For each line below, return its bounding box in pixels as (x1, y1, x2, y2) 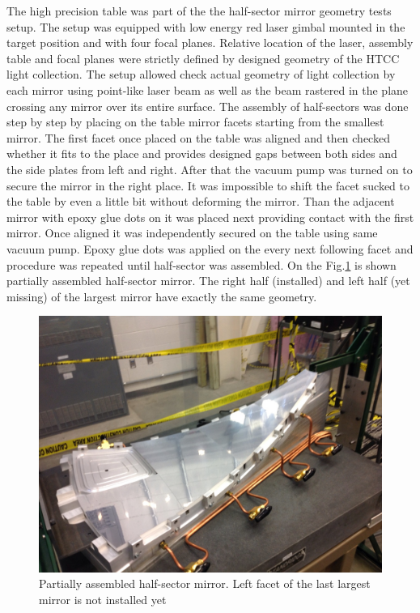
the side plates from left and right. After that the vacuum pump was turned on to (6, 160, 413, 177)
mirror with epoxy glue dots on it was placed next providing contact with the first (6, 208, 414, 225)
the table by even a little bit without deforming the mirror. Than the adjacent (6, 193, 395, 210)
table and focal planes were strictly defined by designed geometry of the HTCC (6, 49, 400, 66)
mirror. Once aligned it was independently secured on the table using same (6, 224, 378, 241)
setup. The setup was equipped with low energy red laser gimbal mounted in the (6, 18, 405, 35)
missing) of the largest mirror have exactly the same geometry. (6, 287, 317, 304)
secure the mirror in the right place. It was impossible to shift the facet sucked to (6, 177, 409, 194)
